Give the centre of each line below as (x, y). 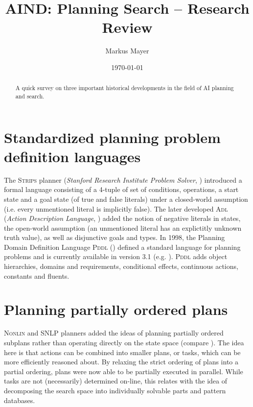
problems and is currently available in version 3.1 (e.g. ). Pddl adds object (116, 256)
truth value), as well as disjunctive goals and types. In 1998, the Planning (115, 237)
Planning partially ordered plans (116, 309)
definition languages (72, 156)
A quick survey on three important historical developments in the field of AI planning (125, 88)
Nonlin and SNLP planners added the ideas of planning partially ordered (114, 333)
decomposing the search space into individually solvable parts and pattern (115, 390)
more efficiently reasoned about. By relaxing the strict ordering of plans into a (121, 362)
